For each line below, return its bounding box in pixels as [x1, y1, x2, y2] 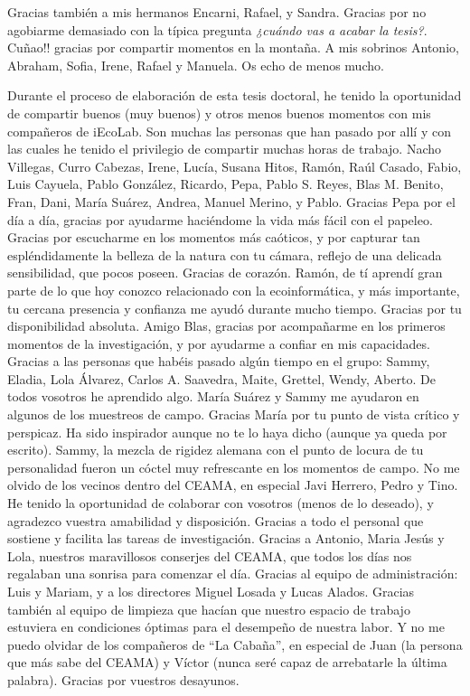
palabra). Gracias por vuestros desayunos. [7, 670, 240, 689]
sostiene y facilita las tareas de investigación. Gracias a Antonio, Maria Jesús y [7, 529, 445, 548]
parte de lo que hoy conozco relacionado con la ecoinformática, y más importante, [7, 280, 460, 299]
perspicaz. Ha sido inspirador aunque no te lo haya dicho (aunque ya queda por [7, 422, 447, 441]
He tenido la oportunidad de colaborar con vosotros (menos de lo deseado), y [7, 494, 434, 513]
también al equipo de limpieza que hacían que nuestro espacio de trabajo [7, 599, 410, 618]
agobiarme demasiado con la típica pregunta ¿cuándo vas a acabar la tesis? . [7, 20, 428, 39]
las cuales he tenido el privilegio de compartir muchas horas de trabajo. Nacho [7, 139, 441, 158]
